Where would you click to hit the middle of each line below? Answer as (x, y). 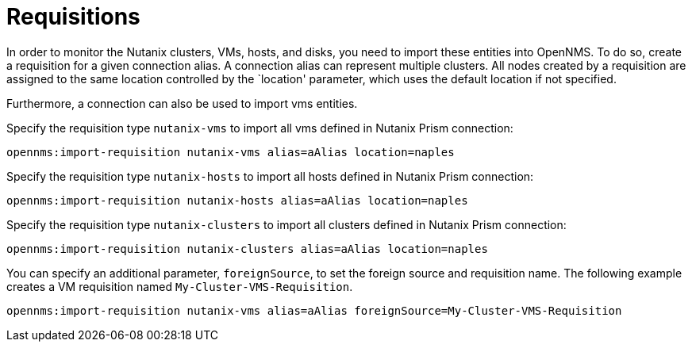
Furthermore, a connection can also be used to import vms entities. (182, 103)
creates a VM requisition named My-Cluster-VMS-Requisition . (180, 286)
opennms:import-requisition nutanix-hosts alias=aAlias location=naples (237, 200)
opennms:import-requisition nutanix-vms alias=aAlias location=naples (231, 152)
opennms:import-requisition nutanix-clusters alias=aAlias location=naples (247, 249)
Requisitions (73, 17)
